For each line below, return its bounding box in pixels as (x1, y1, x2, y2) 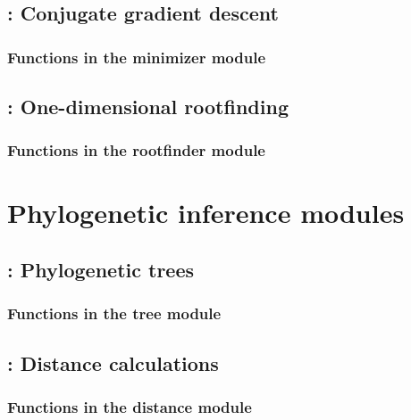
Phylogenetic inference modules (7, 194, 405, 231)
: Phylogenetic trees (7, 256, 195, 284)
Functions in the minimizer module (7, 45, 266, 68)
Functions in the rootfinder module (7, 139, 265, 161)
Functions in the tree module (7, 302, 222, 325)
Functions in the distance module (7, 395, 252, 417)
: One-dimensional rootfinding (7, 93, 289, 120)
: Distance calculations (7, 349, 219, 376)
